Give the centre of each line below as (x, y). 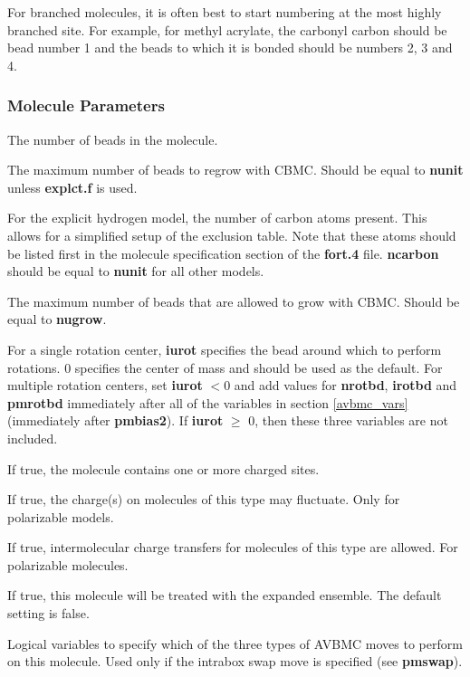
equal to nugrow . (57, 319)
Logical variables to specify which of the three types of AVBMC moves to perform (235, 643)
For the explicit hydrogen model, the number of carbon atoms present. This (217, 218)
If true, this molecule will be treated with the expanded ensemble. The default (225, 595)
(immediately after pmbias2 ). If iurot (115, 420)
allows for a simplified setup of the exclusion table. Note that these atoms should (232, 235)
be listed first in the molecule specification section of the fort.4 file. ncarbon (223, 253)
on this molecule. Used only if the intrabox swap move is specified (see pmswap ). (235, 661)
